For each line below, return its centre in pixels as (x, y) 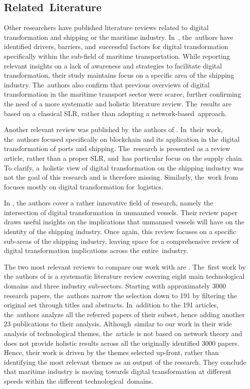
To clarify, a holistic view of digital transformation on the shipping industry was (124, 167)
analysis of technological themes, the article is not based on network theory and (123, 333)
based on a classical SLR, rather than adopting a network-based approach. (116, 113)
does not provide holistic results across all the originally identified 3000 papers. (122, 343)
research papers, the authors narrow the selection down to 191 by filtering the (120, 295)
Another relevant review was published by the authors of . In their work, (113, 129)
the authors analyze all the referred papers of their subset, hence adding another (125, 314)
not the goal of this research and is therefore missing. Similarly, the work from (121, 177)
